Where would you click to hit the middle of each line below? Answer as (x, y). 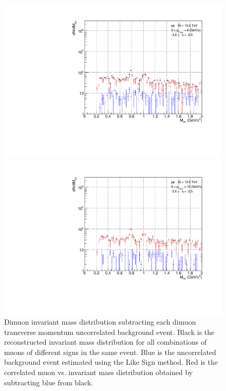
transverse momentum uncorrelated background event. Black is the (109, 332)
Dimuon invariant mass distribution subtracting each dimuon (100, 322)
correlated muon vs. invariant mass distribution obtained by (99, 372)
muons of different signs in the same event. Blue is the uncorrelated (110, 352)
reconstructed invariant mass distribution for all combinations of (106, 342)
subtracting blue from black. (49, 382)
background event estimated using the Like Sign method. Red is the (111, 362)
